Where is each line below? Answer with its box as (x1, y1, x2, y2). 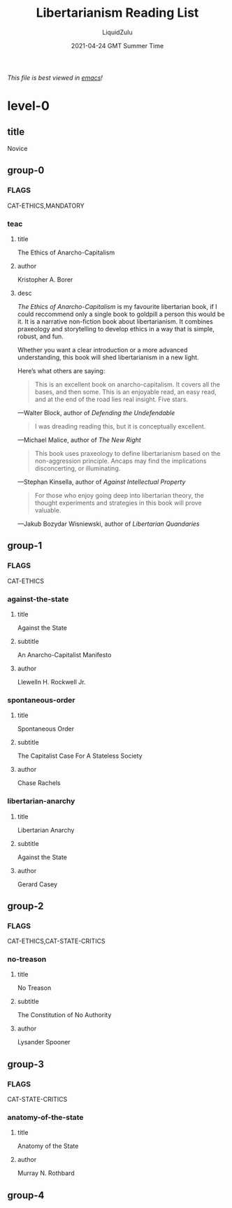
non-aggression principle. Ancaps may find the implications (34, 456, 207, 465)
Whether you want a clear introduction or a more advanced (17, 345, 188, 354)
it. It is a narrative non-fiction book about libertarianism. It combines (17, 317, 213, 326)
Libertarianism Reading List (36, 5, 199, 21)
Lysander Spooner (17, 1038, 71, 1047)
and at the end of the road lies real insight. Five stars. (34, 395, 189, 403)
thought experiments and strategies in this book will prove (34, 498, 203, 507)
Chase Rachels (17, 779, 61, 787)
